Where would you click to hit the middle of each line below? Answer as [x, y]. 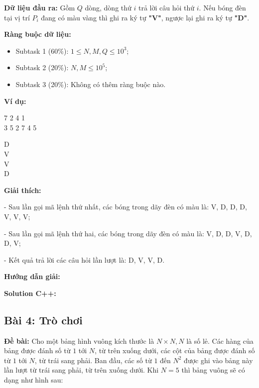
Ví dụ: [15, 101]
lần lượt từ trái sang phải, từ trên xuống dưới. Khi [81, 370]
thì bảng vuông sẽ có [213, 370]
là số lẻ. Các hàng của [220, 340]
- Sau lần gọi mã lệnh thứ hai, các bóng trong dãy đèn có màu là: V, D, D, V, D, [128, 233]
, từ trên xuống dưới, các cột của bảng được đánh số [175, 350]
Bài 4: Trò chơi [43, 320]
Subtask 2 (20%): [42, 67]
